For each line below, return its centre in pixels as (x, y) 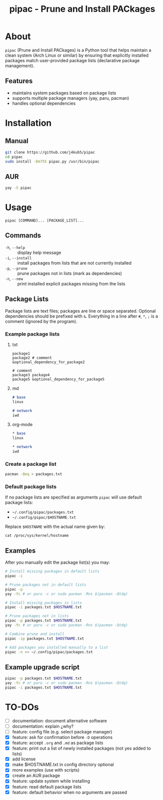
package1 (21, 353)
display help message (39, 252)
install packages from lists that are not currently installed (74, 263)
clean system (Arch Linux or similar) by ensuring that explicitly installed (77, 55)
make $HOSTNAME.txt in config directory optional (63, 765)
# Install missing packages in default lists (52, 571)
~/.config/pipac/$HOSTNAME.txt (44, 518)
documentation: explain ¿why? (43, 726)
